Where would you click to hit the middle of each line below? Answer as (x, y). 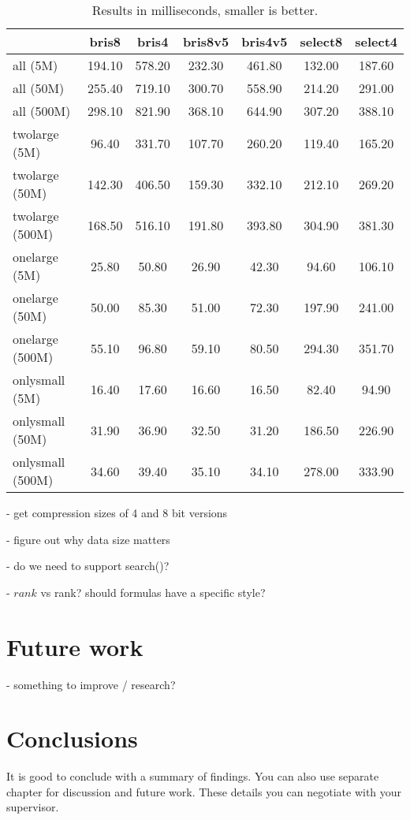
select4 (376, 41)
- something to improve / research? (91, 684)
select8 (321, 41)
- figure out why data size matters (88, 539)
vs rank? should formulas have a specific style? (153, 592)
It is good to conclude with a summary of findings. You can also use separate (193, 776)
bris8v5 (206, 41)
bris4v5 (265, 41)
